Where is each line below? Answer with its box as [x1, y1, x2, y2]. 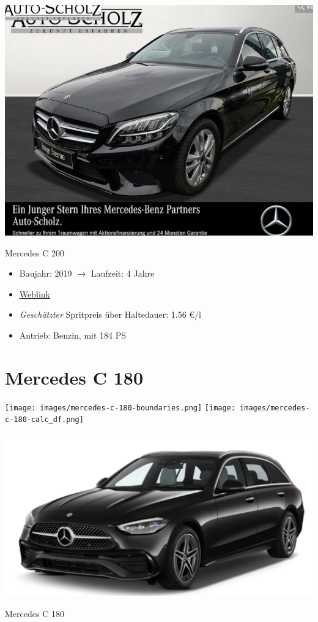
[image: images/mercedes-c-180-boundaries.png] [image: [5, 403, 235, 412]
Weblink [19, 287, 50, 300]
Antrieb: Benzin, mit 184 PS [19, 328, 127, 341]
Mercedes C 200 [5, 246, 64, 259]
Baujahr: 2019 [19, 267, 72, 280]
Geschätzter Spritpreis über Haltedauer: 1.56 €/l [19, 308, 201, 321]
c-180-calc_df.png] [5, 415, 84, 424]
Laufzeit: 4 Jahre [91, 267, 155, 280]
